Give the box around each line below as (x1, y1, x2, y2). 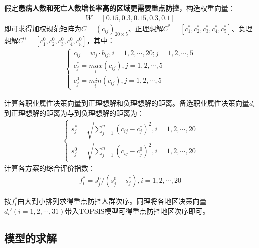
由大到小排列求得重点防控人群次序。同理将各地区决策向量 (17, 196, 207, 206)
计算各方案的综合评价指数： (4, 162, 95, 173)
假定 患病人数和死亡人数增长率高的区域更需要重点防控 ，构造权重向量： (4, 3, 235, 13)
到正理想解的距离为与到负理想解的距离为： (4, 107, 144, 118)
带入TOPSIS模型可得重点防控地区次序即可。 (65, 206, 210, 216)
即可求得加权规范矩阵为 (4, 23, 81, 33)
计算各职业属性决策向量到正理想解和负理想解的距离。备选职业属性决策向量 (4, 97, 249, 108)
